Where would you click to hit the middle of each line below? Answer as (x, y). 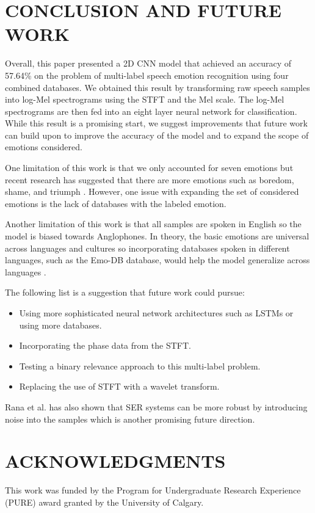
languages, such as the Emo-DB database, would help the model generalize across (157, 260)
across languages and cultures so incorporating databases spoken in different (147, 248)
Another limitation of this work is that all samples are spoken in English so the (153, 224)
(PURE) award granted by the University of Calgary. (104, 502)
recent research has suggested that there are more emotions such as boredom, (150, 179)
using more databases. (60, 325)
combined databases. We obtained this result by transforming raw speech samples (157, 87)
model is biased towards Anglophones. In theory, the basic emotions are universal (157, 236)
